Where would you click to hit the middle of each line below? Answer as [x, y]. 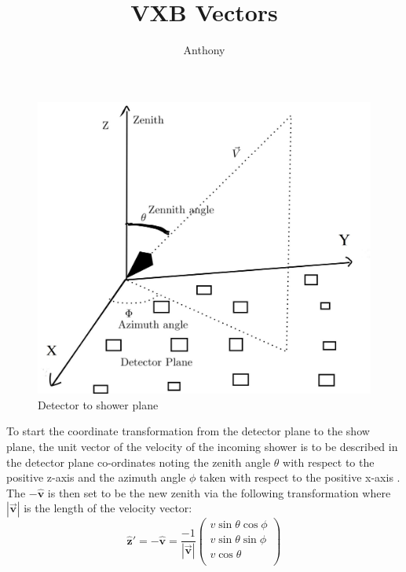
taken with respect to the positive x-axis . [300, 477]
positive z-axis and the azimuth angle [96, 477]
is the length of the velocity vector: [108, 508]
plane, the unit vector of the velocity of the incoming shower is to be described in [202, 446]
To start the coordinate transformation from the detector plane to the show [188, 431]
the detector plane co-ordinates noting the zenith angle [139, 462]
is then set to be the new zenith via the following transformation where [219, 492]
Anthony [204, 50]
